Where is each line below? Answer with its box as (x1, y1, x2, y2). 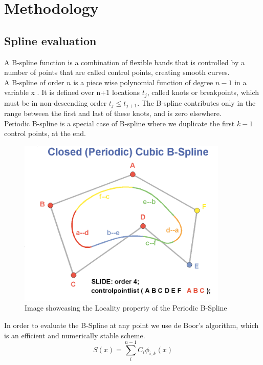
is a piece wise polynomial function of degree (73, 76, 213, 87)
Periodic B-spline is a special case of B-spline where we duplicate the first (4, 118, 235, 128)
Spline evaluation (4, 32, 97, 48)
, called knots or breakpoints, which (147, 87, 259, 98)
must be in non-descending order (4, 97, 107, 108)
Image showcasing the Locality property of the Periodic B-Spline (25, 302, 227, 313)
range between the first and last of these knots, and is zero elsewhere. (4, 108, 222, 119)
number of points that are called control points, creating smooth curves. (4, 67, 230, 78)
